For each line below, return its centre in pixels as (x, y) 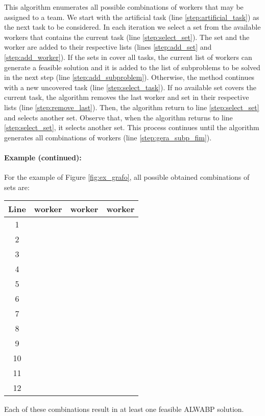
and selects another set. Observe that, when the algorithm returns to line (118, 117)
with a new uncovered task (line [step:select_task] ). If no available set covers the (130, 87)
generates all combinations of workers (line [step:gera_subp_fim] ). (108, 137)
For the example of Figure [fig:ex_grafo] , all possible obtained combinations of (127, 177)
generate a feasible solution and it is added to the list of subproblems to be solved (132, 67)
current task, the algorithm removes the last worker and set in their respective (127, 97)
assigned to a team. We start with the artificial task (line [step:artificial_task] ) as (132, 17)
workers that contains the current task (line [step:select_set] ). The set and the (127, 37)
